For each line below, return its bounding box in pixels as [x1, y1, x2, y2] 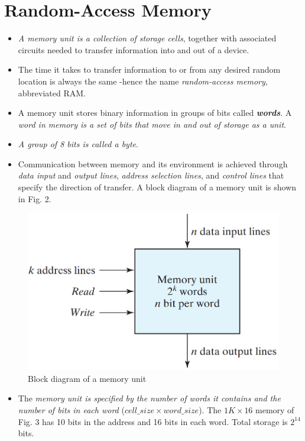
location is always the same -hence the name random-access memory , [18, 74, 268, 87]
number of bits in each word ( [18, 403, 125, 416]
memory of [255, 403, 294, 416]
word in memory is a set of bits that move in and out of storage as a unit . [18, 118, 286, 130]
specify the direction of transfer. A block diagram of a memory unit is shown [18, 181, 297, 193]
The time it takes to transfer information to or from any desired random [18, 63, 281, 76]
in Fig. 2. [18, 192, 51, 205]
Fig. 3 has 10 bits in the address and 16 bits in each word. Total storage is [18, 415, 288, 427]
